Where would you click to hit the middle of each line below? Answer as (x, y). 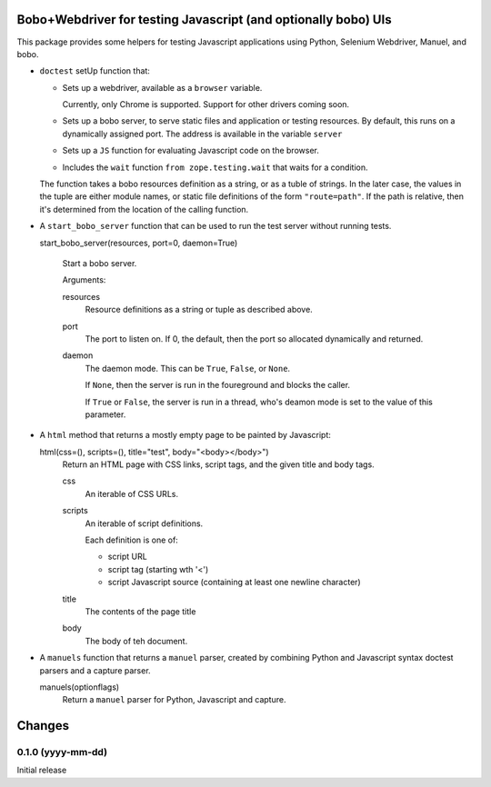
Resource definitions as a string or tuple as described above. (199, 310)
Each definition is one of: (132, 540)
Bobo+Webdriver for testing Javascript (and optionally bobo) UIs (204, 20)
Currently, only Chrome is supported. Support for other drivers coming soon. (206, 105)
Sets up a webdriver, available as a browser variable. (162, 87)
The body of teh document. (136, 641)
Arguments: (84, 280)
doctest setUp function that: (95, 71)
